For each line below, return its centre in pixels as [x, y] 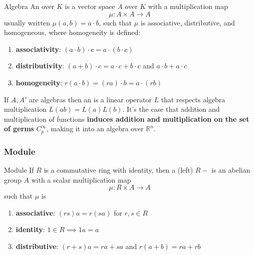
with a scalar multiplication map [81, 179]
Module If [19, 170]
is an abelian [231, 170]
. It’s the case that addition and [171, 109]
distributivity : [40, 66]
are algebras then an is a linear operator [90, 99]
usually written [27, 22]
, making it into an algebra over [95, 128]
